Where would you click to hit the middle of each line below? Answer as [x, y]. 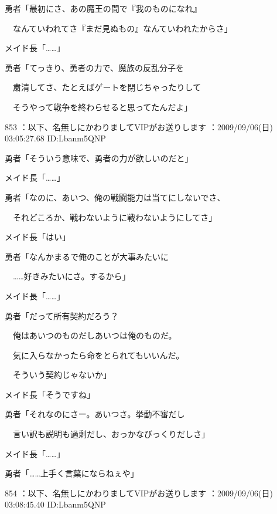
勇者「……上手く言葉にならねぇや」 [72, 473]
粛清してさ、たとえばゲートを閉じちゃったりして [107, 87]
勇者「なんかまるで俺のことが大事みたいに [87, 256]
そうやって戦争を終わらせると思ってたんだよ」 [102, 106]
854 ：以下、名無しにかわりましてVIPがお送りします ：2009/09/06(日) [139, 493]
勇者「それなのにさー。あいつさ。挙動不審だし [95, 414]
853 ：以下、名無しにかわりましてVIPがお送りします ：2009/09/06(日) [139, 126]
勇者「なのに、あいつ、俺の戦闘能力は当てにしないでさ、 [115, 197]
